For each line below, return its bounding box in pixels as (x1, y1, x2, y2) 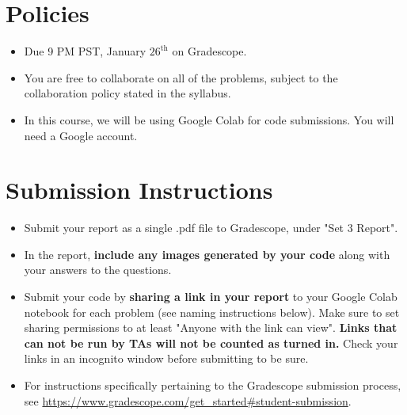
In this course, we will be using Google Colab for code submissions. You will (24, 111, 394, 128)
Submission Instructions (6, 173, 273, 206)
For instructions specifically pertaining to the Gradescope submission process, (24, 376, 401, 393)
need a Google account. (24, 127, 138, 143)
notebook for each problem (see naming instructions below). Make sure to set (24, 303, 400, 320)
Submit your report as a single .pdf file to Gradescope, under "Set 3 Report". (24, 219, 398, 236)
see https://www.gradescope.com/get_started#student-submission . (24, 392, 352, 409)
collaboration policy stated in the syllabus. (24, 85, 231, 101)
